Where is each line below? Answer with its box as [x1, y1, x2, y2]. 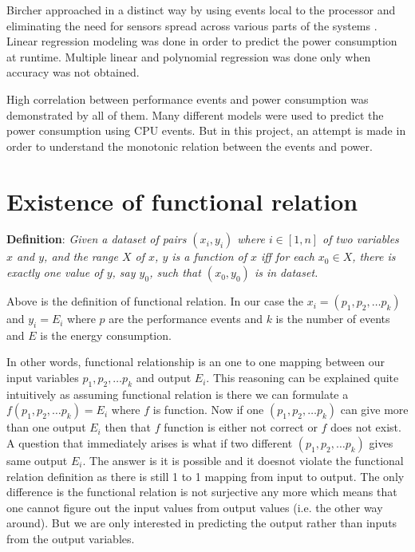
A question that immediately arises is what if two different [6, 435, 293, 451]
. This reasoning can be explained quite [206, 369, 399, 386]
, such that [149, 264, 201, 281]
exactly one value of [6, 264, 103, 281]
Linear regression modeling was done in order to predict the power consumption [6, 33, 397, 49]
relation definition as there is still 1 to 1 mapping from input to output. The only [6, 467, 405, 484]
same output [6, 452, 68, 469]
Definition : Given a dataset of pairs [6, 231, 187, 247]
